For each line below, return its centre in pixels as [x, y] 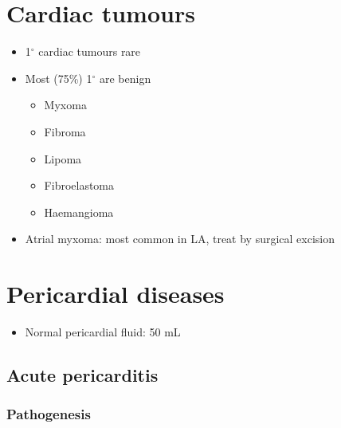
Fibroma [65, 131]
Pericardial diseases [116, 294]
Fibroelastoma [79, 185]
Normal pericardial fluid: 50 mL [103, 332]
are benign [125, 78]
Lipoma [63, 158]
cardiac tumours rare [90, 51]
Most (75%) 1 [59, 78]
